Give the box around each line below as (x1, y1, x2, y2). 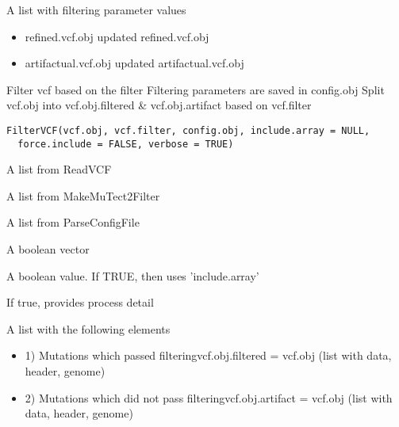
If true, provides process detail (6, 294, 154, 311)
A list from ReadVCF (6, 161, 112, 177)
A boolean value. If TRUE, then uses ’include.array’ (6, 267, 259, 284)
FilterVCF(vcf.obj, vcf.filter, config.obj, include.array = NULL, (6, 124, 370, 136)
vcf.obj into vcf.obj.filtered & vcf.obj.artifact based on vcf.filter (6, 97, 312, 113)
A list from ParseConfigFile (6, 214, 140, 231)
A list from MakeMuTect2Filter (6, 187, 160, 204)
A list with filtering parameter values (6, 2, 186, 17)
